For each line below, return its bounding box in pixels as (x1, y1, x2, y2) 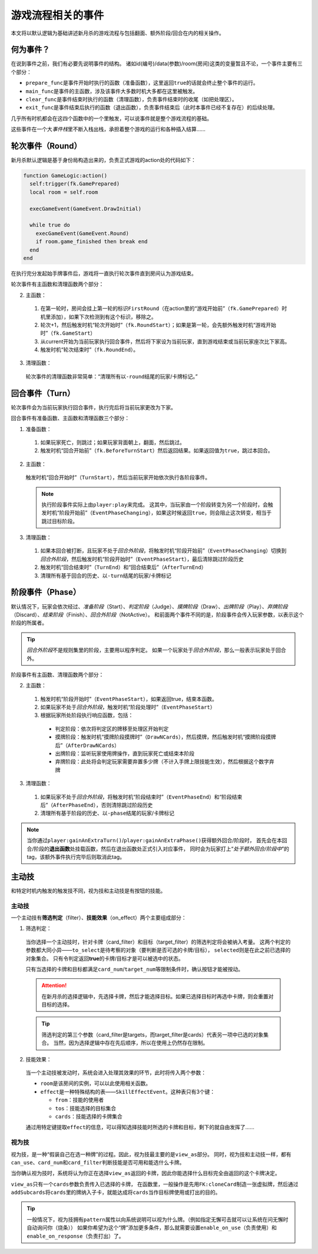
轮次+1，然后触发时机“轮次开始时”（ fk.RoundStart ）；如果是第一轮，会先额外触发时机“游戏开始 (40, 321, 277, 328)
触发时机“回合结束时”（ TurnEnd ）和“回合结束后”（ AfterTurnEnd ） (40, 564, 207, 571)
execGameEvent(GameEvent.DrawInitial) (29, 205, 141, 212)
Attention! (41, 982, 67, 989)
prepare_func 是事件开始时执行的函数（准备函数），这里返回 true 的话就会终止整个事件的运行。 (25, 80, 259, 87)
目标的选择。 (41, 1001, 73, 1008)
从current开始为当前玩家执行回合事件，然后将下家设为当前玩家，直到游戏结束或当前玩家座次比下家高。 (40, 338, 290, 345)
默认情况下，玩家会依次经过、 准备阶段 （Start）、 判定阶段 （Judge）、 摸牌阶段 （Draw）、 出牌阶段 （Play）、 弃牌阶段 (11, 603, 288, 610)
